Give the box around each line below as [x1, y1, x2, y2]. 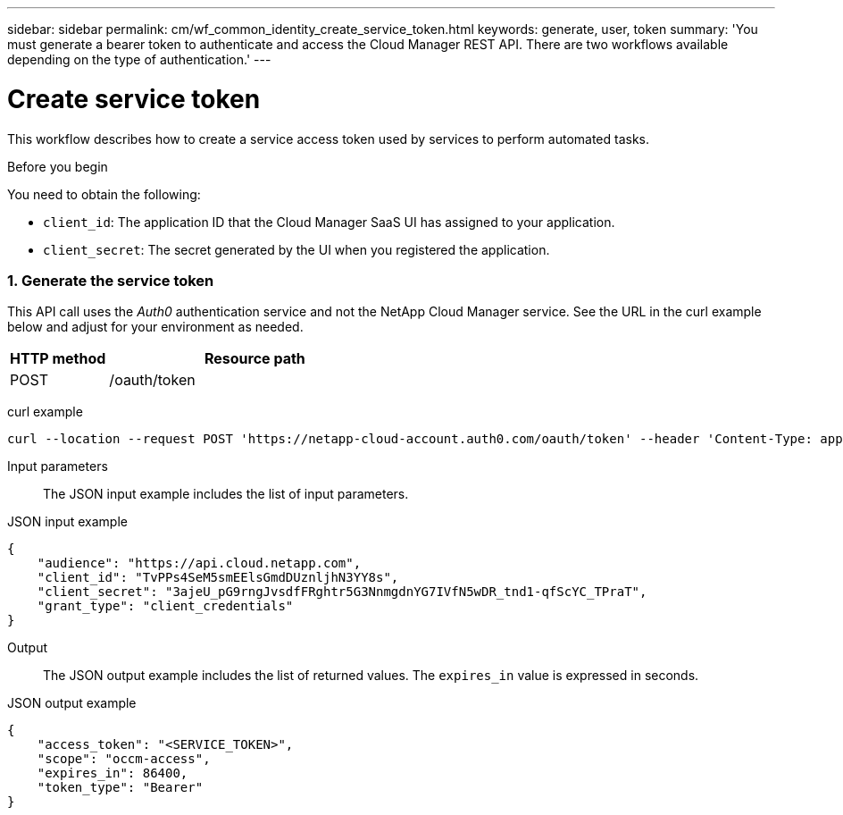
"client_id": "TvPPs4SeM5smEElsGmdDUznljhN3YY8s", [37, 570, 399, 585]
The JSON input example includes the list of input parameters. [43, 486, 409, 502]
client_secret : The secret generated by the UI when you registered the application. [43, 241, 550, 257]
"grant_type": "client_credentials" [37, 599, 294, 614]
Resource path [204, 349, 305, 368]
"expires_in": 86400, [37, 766, 188, 781]
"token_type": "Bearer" [37, 780, 204, 795]
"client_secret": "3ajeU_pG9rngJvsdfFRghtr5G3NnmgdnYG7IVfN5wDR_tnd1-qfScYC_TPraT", [37, 584, 647, 600]
